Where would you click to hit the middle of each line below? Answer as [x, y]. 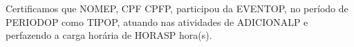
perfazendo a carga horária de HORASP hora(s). [109, 35]
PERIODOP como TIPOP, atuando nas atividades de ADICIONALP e [157, 21]
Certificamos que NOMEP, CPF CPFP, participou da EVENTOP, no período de [177, 8]
